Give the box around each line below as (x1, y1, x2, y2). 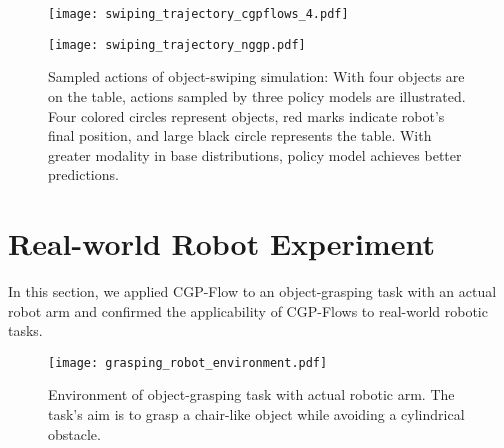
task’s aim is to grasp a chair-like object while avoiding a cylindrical (48, 404, 465, 425)
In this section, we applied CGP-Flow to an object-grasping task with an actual (8, 281, 497, 301)
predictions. (48, 164, 119, 185)
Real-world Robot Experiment (8, 223, 435, 264)
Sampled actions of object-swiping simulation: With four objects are (48, 66, 465, 87)
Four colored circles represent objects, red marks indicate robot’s (48, 105, 445, 126)
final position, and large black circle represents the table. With (48, 125, 432, 146)
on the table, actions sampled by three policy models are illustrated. (48, 85, 466, 106)
